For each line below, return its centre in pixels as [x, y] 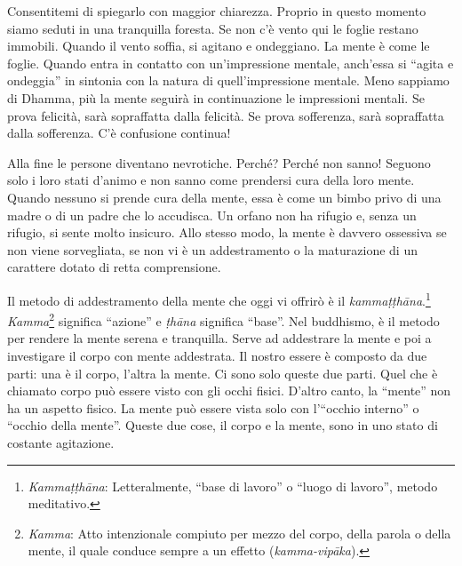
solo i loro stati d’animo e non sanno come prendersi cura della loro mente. [211, 180]
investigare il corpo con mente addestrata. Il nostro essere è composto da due [217, 355]
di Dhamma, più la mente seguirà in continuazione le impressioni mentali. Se [216, 97]
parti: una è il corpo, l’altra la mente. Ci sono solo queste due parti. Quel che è [223, 373]
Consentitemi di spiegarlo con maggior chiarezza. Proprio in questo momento [217, 11]
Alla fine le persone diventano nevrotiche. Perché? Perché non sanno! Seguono [219, 162]
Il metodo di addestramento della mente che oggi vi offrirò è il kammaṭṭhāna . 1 [219, 299]
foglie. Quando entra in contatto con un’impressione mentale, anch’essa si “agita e [231, 63]
